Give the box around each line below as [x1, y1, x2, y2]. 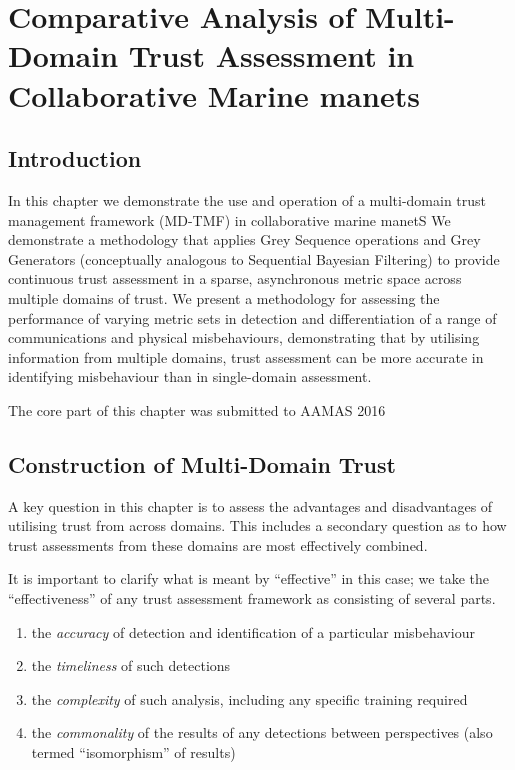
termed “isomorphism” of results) [31, 742, 236, 763]
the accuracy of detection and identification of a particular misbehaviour [31, 621, 475, 642]
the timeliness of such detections [31, 655, 231, 676]
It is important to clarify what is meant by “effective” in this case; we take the [8, 568, 489, 589]
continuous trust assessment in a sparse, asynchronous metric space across [8, 268, 462, 289]
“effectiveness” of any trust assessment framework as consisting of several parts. [8, 588, 496, 609]
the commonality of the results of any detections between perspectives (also [31, 722, 493, 743]
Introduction [8, 143, 142, 174]
